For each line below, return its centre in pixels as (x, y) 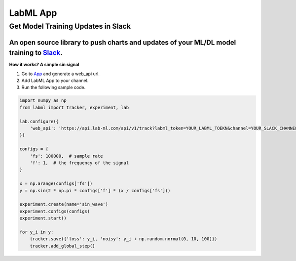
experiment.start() (43, 218)
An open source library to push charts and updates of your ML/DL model (123, 42)
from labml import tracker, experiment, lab (74, 107)
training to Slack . (36, 53)
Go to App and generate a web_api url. (60, 74)
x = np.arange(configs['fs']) (56, 184)
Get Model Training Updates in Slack (70, 26)
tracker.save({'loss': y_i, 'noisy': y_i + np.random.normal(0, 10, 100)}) (124, 239)
